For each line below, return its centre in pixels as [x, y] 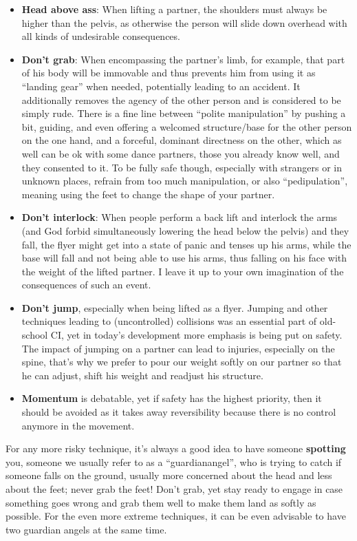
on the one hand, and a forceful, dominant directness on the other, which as [182, 140]
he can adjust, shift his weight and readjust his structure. [142, 375]
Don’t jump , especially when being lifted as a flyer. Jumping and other [175, 307]
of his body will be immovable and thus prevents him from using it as [169, 73]
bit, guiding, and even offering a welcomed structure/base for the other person [187, 126]
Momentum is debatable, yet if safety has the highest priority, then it [172, 398]
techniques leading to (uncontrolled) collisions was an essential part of [169, 321]
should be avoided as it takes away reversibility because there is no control [179, 412]
